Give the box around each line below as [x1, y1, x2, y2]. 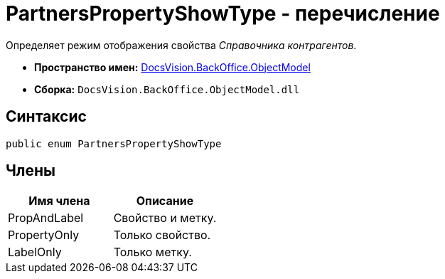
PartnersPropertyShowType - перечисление [6, 1, 440, 26]
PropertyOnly [8, 228, 80, 243]
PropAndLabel [8, 211, 84, 226]
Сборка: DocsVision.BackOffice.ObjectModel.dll [34, 83, 300, 95]
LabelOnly [8, 245, 62, 260]
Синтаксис [6, 107, 87, 126]
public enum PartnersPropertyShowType [6, 137, 222, 149]
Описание [136, 194, 194, 209]
